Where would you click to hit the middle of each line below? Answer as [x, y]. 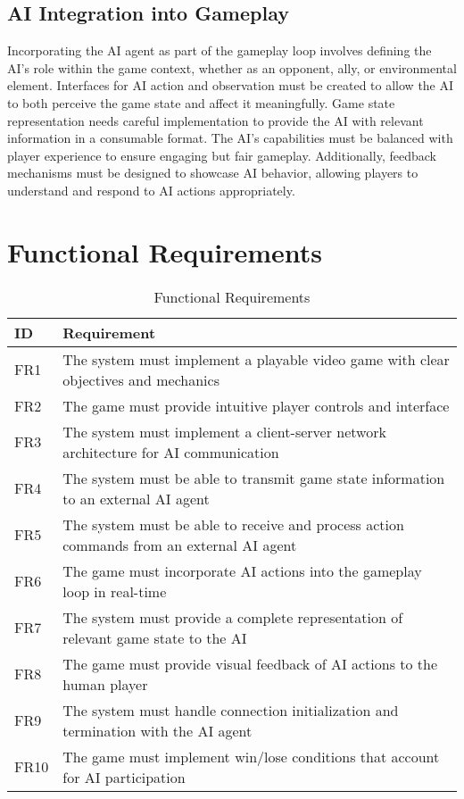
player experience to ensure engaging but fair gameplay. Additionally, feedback [222, 155]
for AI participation [124, 777]
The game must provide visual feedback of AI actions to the [250, 663]
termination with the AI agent [157, 730]
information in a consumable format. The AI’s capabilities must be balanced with [230, 138]
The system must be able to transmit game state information [254, 478]
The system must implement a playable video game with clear [256, 359]
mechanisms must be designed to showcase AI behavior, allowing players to [213, 173]
